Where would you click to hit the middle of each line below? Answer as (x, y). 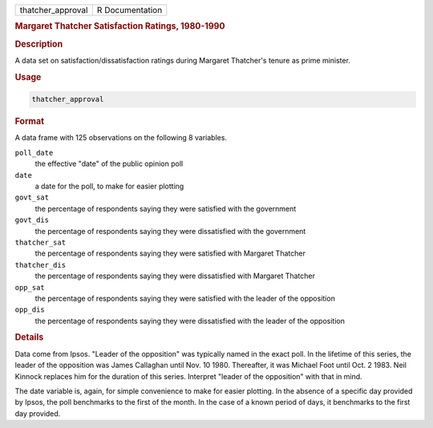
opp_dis (30, 310)
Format (29, 122)
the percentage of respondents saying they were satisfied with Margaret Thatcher (170, 253)
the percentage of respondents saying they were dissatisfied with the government (170, 231)
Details (29, 337)
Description (39, 44)
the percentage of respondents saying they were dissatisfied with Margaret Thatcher (175, 276)
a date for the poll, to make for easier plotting (109, 186)
